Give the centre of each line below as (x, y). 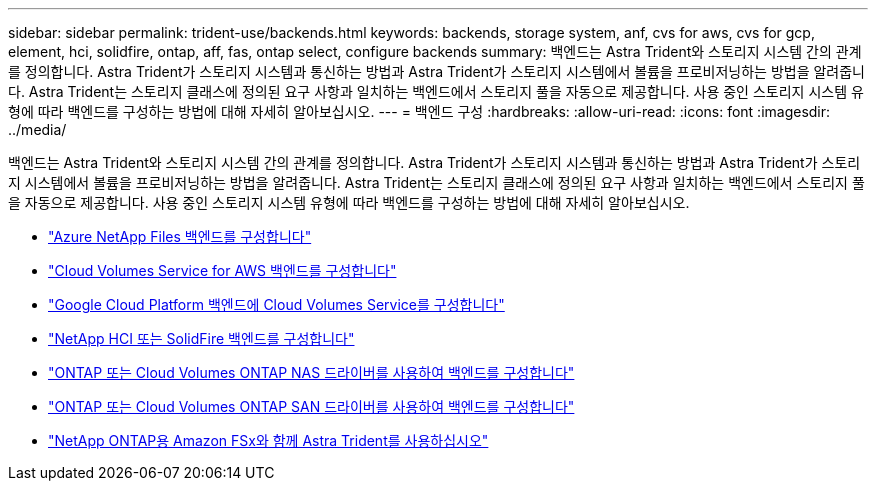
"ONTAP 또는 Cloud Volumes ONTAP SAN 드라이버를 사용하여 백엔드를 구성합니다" (311, 406)
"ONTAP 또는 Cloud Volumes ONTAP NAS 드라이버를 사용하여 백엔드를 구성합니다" (311, 372)
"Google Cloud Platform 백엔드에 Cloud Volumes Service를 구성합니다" (276, 304)
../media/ (37, 129)
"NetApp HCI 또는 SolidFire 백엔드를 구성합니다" (201, 338)
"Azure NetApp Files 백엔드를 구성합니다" (180, 236)
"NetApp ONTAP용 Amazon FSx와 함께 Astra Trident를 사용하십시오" (268, 440)
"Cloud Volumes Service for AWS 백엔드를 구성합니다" (222, 270)
